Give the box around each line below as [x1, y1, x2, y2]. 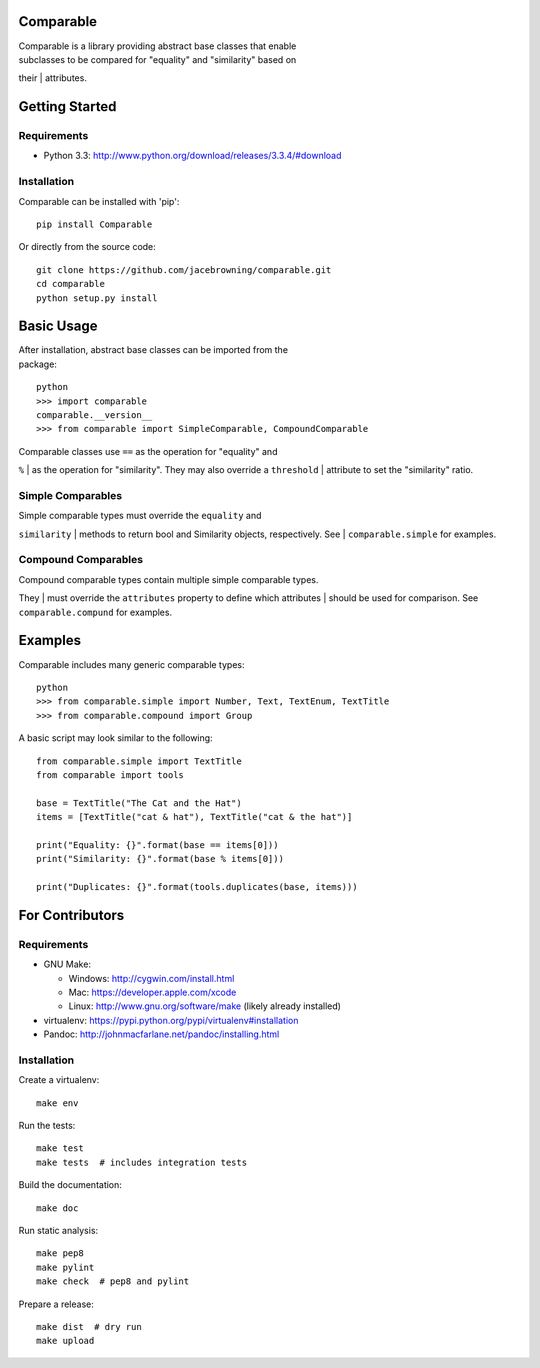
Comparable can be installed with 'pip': [18, 195, 180, 207]
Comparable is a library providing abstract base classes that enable [18, 40, 297, 52]
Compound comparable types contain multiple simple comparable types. [18, 573, 319, 585]
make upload [36, 1335, 95, 1347]
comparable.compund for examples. [18, 606, 173, 618]
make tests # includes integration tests [36, 1156, 248, 1168]
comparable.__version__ [36, 410, 153, 421]
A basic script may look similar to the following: [18, 732, 214, 744]
